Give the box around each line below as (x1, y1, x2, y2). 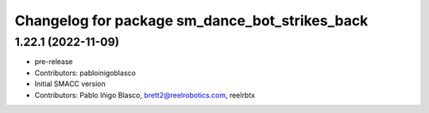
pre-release (34, 57, 73, 66)
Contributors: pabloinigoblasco (34, 68, 137, 77)
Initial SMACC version (34, 79, 106, 89)
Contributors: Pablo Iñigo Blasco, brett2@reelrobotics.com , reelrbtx (34, 90, 256, 100)
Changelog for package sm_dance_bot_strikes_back (14, 12, 369, 29)
